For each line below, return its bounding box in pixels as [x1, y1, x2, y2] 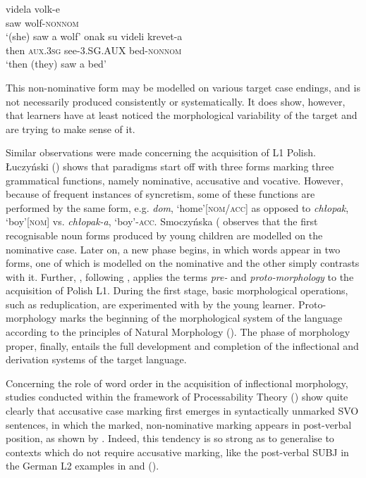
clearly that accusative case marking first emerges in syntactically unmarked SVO [6, 403, 359, 418]
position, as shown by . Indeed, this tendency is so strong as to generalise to [6, 431, 334, 446]
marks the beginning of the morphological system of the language [59, 310, 343, 325]
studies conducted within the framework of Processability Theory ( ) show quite [6, 389, 348, 404]
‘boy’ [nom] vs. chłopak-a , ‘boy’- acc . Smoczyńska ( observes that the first [6, 214, 318, 229]
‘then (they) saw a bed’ [6, 56, 106, 71]
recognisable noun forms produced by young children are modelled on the [6, 227, 323, 242]
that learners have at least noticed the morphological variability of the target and [6, 108, 358, 122]
